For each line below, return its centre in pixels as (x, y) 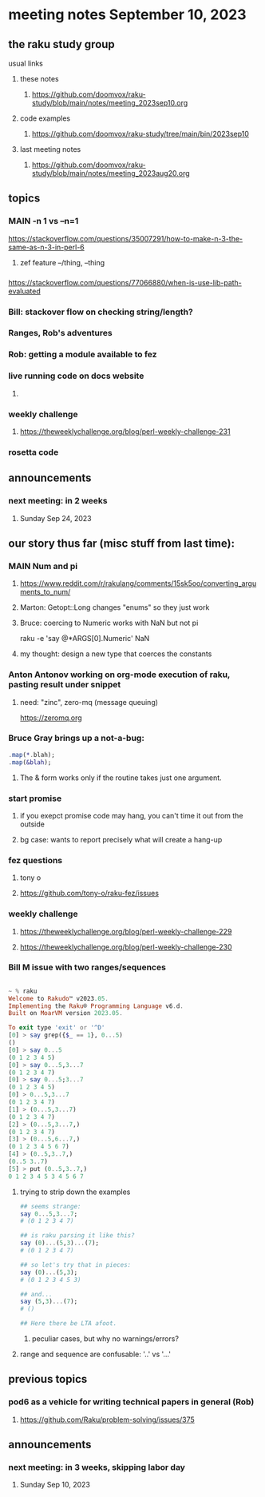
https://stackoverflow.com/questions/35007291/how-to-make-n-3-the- (126, 238)
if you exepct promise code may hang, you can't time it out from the (131, 815)
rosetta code (34, 452)
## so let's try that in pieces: (75, 1264)
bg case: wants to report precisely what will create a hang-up (121, 839)
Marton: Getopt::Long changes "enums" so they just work (115, 607)
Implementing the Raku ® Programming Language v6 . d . (96, 1006)
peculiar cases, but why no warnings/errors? (105, 1339)
